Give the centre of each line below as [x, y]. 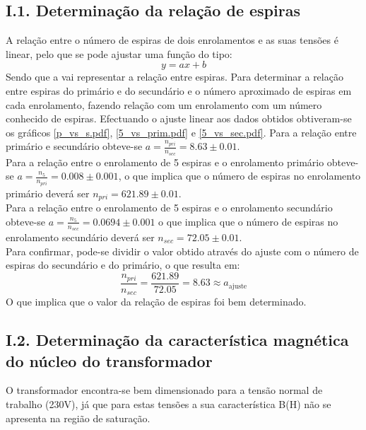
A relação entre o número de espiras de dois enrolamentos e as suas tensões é [172, 40]
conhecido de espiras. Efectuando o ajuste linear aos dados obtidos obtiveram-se [179, 118]
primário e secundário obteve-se [74, 146]
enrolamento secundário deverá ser [80, 237]
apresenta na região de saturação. [78, 418]
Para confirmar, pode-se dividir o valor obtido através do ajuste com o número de [182, 251]
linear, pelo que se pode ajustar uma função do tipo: [119, 53]
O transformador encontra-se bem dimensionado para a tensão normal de [164, 390]
